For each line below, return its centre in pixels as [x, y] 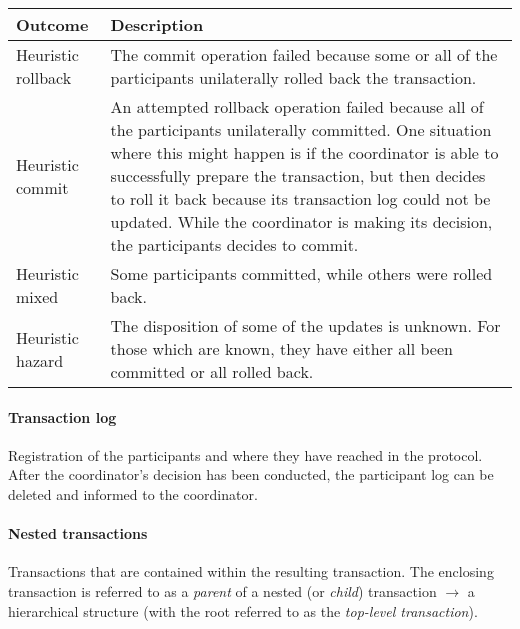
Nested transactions [78, 533]
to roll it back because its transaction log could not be [300, 198]
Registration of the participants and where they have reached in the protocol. [245, 454]
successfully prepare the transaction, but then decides [298, 175]
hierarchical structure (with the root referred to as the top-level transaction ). [243, 610]
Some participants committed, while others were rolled [301, 273]
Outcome [52, 24]
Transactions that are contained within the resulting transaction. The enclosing [251, 571]
